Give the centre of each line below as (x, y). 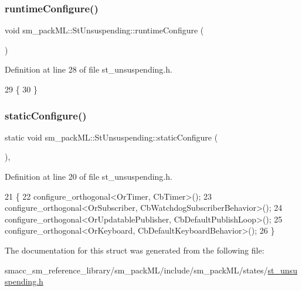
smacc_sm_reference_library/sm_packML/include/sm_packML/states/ (136, 270)
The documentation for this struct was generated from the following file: (135, 250)
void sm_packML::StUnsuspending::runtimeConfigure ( (104, 30)
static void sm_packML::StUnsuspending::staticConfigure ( (111, 137)
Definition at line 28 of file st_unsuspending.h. (89, 69)
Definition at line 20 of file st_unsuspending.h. (89, 176)
